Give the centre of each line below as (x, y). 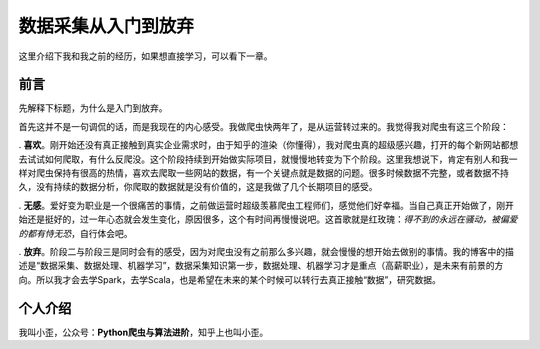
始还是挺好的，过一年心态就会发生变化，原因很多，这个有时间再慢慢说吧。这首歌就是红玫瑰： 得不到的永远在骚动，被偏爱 (268, 219)
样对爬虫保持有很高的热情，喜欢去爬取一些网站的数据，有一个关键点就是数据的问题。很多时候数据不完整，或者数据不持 (263, 173)
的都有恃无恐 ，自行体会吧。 (75, 233)
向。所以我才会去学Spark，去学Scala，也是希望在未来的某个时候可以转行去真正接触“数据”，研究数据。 (230, 279)
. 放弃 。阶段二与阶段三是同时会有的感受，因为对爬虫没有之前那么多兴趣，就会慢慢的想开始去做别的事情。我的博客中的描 (266, 251)
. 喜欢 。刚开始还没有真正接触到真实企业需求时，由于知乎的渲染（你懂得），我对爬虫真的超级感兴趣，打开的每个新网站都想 (268, 145)
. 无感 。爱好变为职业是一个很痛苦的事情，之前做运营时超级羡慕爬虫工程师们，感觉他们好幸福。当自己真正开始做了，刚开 (266, 205)
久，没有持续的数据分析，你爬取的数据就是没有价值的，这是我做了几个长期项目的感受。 (198, 187)
